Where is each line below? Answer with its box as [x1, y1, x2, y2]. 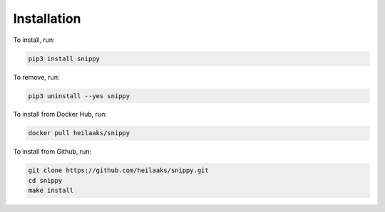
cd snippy [28, 176, 63, 184]
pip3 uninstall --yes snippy [28, 92, 130, 100]
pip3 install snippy [28, 54, 100, 63]
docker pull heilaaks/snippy [28, 129, 130, 137]
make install [28, 186, 74, 195]
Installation [13, 11, 81, 26]
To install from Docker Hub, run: [13, 110, 107, 119]
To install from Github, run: [13, 147, 92, 156]
